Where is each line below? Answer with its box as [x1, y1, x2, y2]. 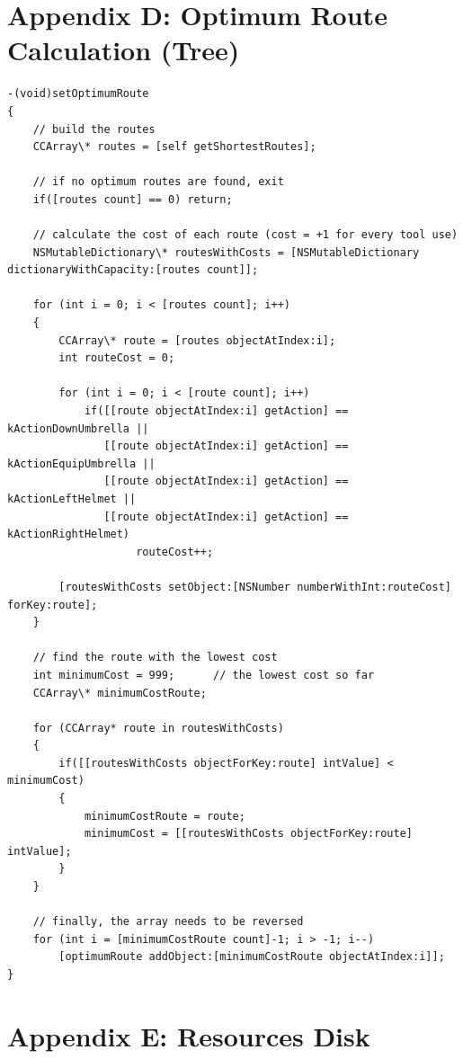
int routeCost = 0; [58, 352, 175, 365]
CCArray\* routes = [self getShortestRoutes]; [32, 140, 316, 154]
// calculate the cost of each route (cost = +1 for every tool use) [32, 228, 459, 242]
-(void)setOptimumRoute [7, 87, 149, 101]
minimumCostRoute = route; [84, 809, 245, 823]
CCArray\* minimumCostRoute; [32, 686, 207, 699]
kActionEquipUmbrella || [7, 457, 156, 470]
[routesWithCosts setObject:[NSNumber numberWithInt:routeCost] [58, 580, 451, 593]
